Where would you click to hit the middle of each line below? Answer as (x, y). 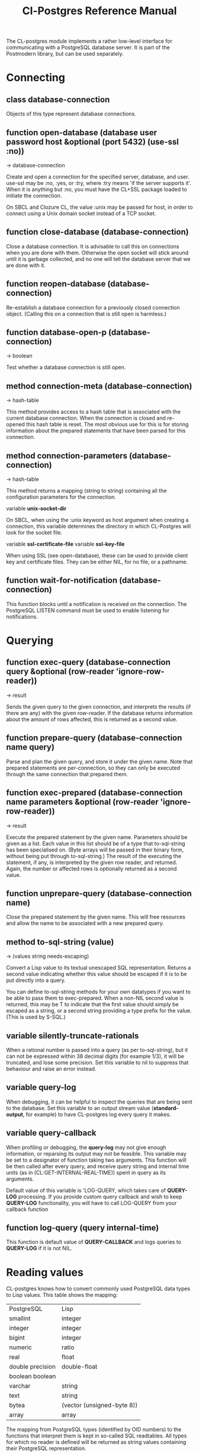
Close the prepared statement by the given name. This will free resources (96, 917)
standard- (166, 1108)
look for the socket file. (34, 533)
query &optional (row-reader (60, 672)
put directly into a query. (36, 980)
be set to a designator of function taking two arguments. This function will (96, 1160)
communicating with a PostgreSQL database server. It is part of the (88, 47)
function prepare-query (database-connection (94, 738)
